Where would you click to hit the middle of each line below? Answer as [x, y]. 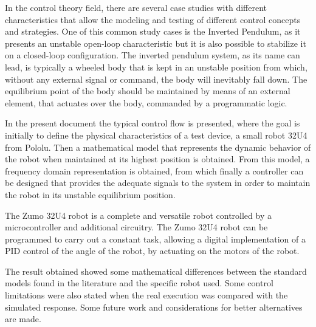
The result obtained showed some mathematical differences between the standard [156, 271]
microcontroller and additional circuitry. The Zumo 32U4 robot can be [136, 227]
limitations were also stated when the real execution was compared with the [146, 295]
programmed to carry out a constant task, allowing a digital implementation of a [155, 239]
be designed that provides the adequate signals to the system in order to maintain [158, 183]
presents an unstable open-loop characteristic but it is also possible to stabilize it [156, 43]
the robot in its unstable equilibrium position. [90, 194]
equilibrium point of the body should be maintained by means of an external [148, 91]
